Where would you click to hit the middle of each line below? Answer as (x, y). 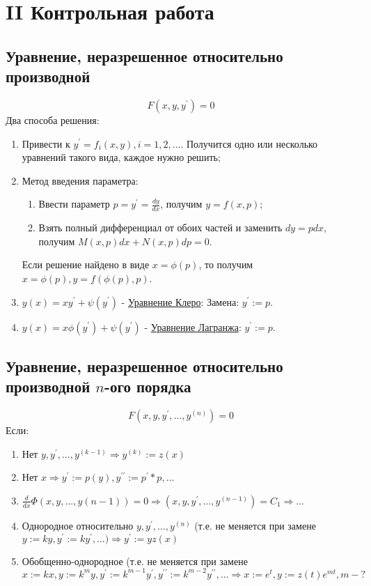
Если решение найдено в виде (86, 264)
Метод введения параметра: (80, 180)
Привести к (46, 143)
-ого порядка (148, 386)
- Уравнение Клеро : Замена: (180, 301)
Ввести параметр (74, 204)
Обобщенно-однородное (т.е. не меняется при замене (135, 561)
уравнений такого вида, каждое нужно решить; (121, 157)
